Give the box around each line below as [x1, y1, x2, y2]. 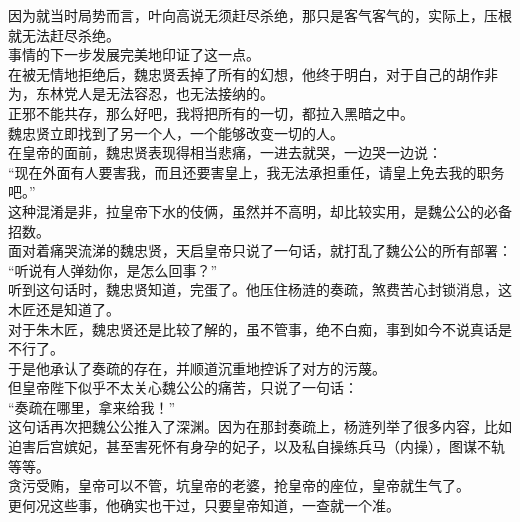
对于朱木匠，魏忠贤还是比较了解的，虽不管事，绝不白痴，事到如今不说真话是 [8, 318, 512, 339]
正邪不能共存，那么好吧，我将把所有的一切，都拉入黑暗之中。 [8, 102, 414, 123]
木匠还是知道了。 [8, 298, 120, 319]
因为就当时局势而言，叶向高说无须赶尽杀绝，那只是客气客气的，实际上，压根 [8, 5, 512, 25]
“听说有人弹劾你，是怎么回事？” [8, 259, 218, 280]
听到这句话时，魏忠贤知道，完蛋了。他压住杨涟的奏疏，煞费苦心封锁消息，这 [8, 279, 512, 300]
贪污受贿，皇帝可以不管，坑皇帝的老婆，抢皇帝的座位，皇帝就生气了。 [8, 475, 470, 496]
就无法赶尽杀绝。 [8, 24, 120, 45]
